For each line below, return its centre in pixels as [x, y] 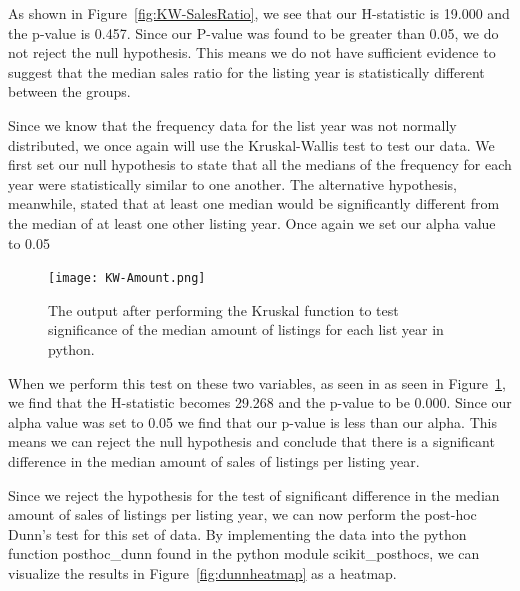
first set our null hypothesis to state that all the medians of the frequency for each [260, 164]
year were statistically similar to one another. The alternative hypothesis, [232, 183]
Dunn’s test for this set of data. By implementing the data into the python [237, 533]
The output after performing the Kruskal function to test [223, 309]
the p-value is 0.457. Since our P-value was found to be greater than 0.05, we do [253, 32]
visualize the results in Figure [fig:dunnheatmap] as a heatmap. [202, 572]
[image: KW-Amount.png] [127, 278]
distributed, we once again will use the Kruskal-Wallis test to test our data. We [251, 144]
